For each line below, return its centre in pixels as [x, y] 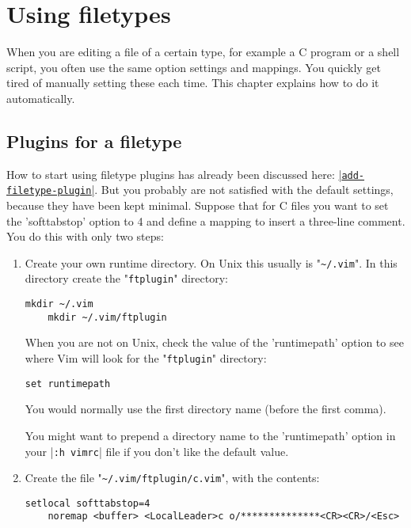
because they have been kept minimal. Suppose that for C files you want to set [198, 205]
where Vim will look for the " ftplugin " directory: [146, 358]
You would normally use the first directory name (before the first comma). [205, 409]
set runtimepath [68, 384]
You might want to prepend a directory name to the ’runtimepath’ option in [210, 435]
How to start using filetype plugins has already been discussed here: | [174, 174]
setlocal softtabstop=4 [88, 503]
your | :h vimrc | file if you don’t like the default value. [157, 451]
